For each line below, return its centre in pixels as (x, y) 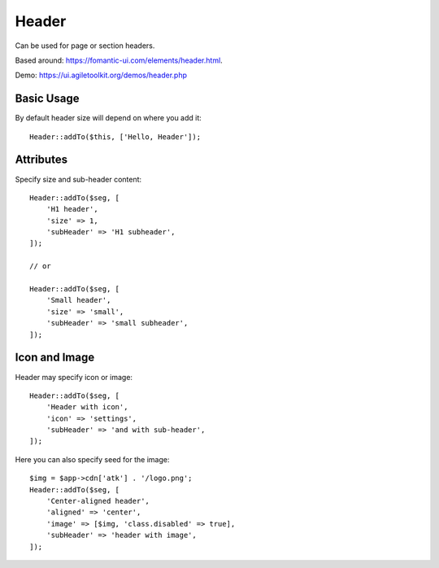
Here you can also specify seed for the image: (92, 459)
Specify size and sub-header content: (78, 179)
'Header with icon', (87, 407)
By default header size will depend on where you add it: (109, 118)
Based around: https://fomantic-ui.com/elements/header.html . (119, 60)
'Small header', (78, 300)
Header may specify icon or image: (74, 377)
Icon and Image (55, 358)
